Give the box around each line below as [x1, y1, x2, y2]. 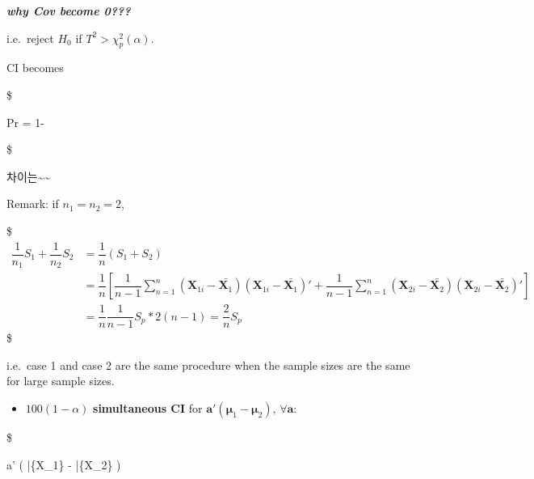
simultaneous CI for [93, 400, 203, 416]
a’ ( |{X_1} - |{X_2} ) [6, 456, 121, 473]
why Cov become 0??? [6, 2, 131, 19]
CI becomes [6, 59, 64, 76]
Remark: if [6, 195, 59, 212]
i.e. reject [6, 29, 54, 46]
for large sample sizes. [6, 372, 115, 389]
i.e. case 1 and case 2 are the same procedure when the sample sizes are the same [6, 356, 410, 373]
